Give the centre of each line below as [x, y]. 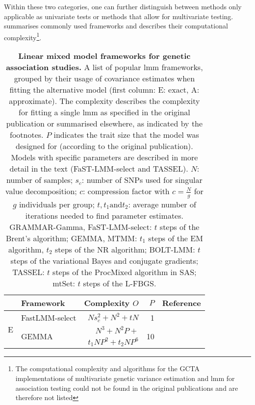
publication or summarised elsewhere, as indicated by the [104, 124]
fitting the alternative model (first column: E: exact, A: [104, 90]
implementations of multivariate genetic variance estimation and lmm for [125, 378]
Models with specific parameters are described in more [104, 157]
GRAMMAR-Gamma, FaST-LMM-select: [81, 227]
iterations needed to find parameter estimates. [104, 215]
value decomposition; [41, 191]
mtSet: [64, 283]
